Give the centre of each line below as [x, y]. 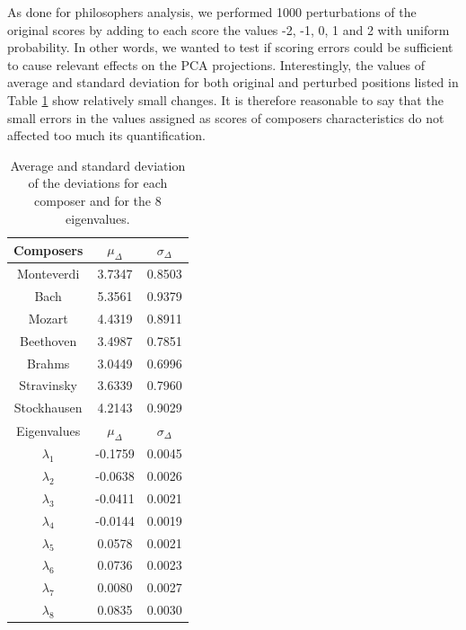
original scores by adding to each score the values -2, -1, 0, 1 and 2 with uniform [229, 29]
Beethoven [48, 340]
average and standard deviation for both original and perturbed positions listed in [233, 82]
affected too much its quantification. [106, 135]
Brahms [48, 363]
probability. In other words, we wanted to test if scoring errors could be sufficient [230, 47]
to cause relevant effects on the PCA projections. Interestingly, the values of [216, 64]
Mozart [48, 318]
